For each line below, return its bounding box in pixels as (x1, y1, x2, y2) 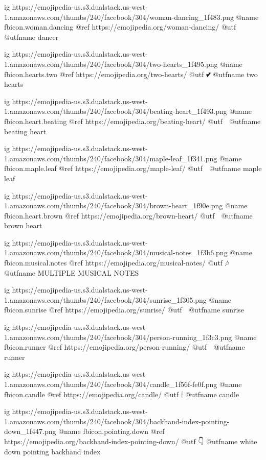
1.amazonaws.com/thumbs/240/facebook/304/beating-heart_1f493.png (4, 106, 227, 116)
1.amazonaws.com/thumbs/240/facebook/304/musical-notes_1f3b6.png (4, 247, 228, 258)
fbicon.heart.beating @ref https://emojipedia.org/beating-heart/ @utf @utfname (4, 115, 261, 126)
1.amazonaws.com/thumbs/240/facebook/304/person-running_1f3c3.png (4, 331, 232, 342)
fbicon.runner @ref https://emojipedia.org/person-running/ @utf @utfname (4, 342, 245, 352)
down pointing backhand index (4, 446, 101, 456)
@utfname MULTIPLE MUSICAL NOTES (4, 267, 139, 278)
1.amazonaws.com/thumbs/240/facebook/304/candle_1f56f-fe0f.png (4, 379, 217, 389)
